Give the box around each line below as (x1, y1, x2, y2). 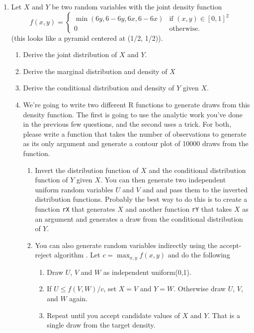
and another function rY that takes (125, 203, 232, 214)
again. (69, 293, 87, 303)
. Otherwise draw (173, 283, 226, 294)
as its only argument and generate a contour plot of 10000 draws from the (23, 138, 249, 149)
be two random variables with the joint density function (52, 1, 222, 11)
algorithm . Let (54, 250, 100, 260)
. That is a (208, 310, 240, 320)
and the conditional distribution (149, 165, 246, 175)
